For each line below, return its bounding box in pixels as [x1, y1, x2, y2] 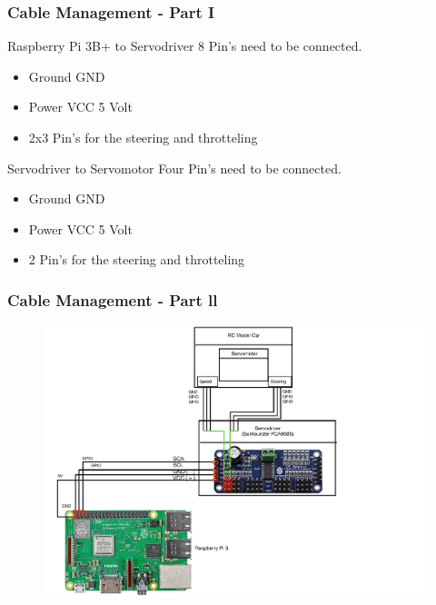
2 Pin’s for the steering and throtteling [28, 250, 245, 269]
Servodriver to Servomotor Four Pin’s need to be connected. [7, 158, 342, 177]
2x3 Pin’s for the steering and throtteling [28, 128, 258, 146]
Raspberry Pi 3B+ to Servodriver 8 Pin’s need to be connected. [7, 36, 362, 55]
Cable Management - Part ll [7, 288, 218, 311]
